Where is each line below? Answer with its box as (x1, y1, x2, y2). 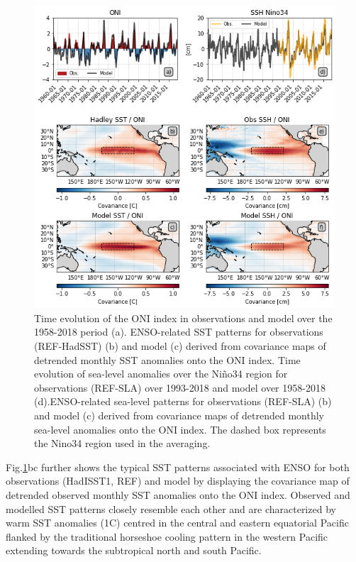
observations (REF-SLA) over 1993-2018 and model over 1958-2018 (34, 380, 326, 395)
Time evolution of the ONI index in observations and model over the (34, 310, 333, 325)
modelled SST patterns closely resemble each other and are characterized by (6, 501, 336, 516)
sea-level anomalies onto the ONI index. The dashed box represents (34, 421, 326, 436)
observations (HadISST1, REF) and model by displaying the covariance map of (6, 473, 350, 488)
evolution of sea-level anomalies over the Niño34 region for (34, 366, 288, 381)
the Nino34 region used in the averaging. (34, 436, 211, 451)
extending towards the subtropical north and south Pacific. (6, 543, 262, 558)
